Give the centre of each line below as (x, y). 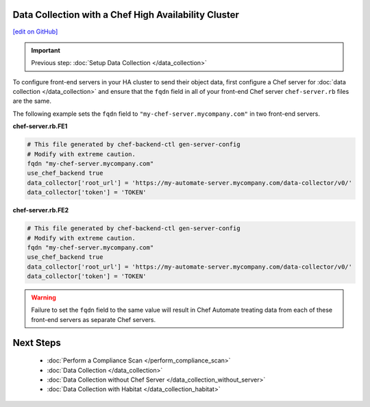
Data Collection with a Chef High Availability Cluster (126, 15)
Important (46, 50)
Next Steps (37, 343)
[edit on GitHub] (35, 32)
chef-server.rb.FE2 (41, 210)
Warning (44, 297)
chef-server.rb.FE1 (40, 126)
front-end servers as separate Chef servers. (94, 319)
